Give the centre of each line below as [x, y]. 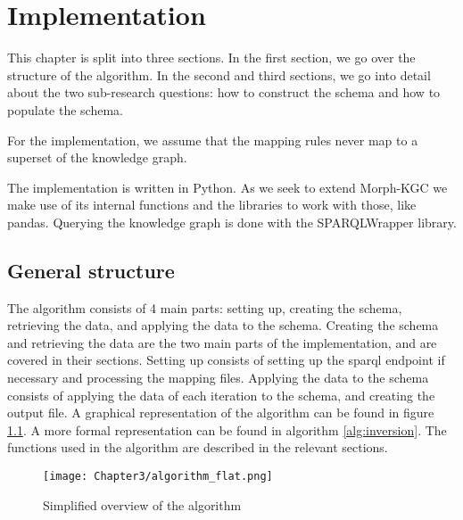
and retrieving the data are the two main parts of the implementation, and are [222, 342]
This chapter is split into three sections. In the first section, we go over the [211, 58]
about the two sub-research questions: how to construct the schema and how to [224, 92]
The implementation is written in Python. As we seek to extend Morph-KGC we [227, 187]
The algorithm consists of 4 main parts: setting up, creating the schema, [205, 307]
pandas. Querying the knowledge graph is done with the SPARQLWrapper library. [232, 222]
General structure [91, 270]
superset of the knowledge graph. [97, 157]
